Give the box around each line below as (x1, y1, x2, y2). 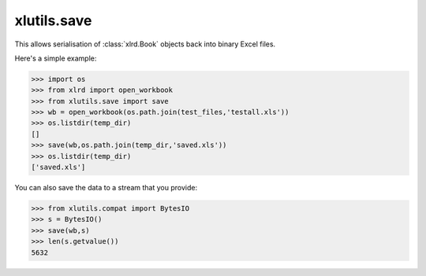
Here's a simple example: (14, 53, 97, 63)
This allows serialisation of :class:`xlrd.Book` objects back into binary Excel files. (14, 39, 276, 49)
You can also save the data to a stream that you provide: (14, 183, 197, 193)
